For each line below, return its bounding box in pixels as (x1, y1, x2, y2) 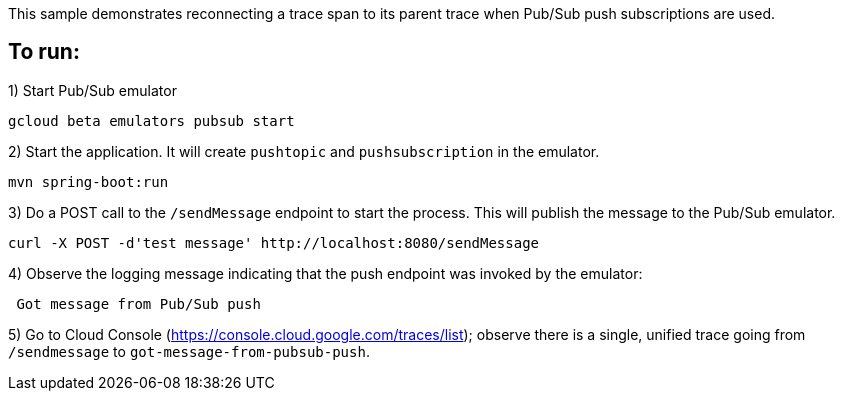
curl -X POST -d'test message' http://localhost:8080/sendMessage (8, 234, 540, 251)
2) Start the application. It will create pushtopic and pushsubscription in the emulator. (8, 142, 600, 160)
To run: (8, 39, 80, 65)
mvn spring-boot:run (8, 173, 169, 190)
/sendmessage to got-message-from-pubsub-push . (8, 342, 370, 360)
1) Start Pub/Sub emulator (8, 81, 177, 99)
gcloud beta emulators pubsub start (8, 112, 295, 129)
